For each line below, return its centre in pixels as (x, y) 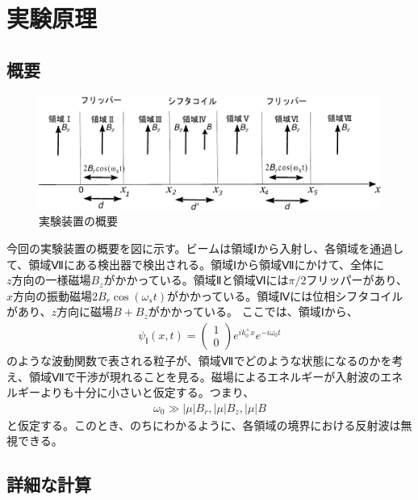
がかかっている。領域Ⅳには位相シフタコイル (285, 295)
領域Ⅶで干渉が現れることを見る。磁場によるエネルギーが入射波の (205, 376)
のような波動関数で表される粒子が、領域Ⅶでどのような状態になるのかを (199, 360)
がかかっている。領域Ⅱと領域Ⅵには (196, 280)
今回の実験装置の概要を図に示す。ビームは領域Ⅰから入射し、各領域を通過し (205, 248)
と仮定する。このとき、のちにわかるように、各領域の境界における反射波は (204, 424)
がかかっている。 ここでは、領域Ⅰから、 (253, 311)
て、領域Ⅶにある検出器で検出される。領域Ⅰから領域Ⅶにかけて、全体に (196, 264)
